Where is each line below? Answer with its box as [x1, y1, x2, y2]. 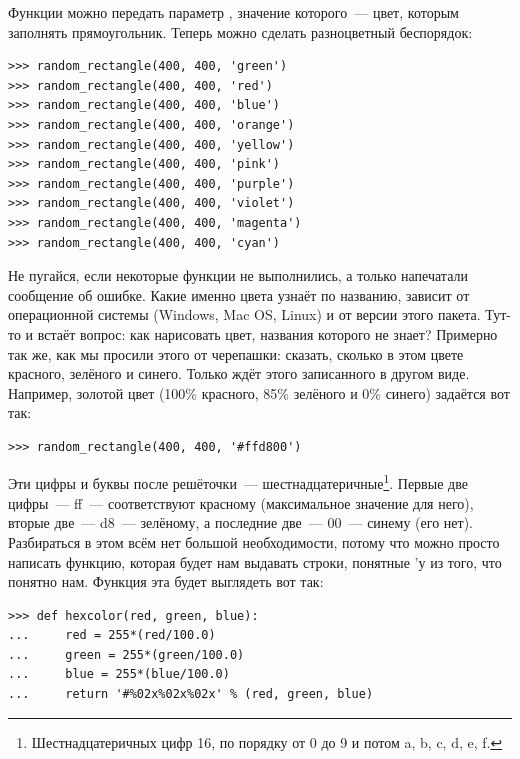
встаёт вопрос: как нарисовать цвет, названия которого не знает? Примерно [37, 323, 498, 344]
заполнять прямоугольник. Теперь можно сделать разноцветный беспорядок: [8, 21, 473, 42]
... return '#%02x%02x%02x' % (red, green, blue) [8, 687, 374, 702]
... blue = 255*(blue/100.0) [8, 667, 230, 682]
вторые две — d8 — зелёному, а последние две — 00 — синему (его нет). [8, 512, 473, 533]
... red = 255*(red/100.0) [8, 628, 216, 643]
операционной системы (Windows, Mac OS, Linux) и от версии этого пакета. [8, 304, 481, 325]
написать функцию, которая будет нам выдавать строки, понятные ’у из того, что [8, 551, 502, 572]
